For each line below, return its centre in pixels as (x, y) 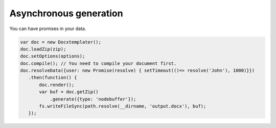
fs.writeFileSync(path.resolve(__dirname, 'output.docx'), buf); (123, 106)
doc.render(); (57, 85)
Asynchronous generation (66, 13)
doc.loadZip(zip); (43, 49)
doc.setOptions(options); (53, 56)
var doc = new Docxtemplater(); (61, 42)
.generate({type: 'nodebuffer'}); (93, 99)
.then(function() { (53, 78)
